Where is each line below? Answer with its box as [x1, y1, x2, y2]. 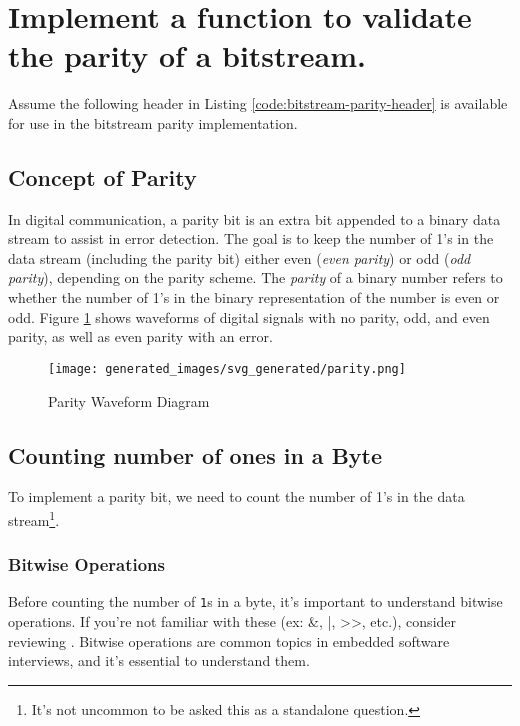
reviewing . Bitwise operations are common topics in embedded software [8, 630, 450, 651]
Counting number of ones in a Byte [8, 439, 383, 470]
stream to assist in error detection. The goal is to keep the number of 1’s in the [8, 228, 494, 249]
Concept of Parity [8, 161, 197, 192]
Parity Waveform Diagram [48, 390, 210, 411]
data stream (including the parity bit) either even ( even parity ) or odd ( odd [8, 247, 471, 268]
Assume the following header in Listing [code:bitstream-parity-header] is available [8, 93, 508, 114]
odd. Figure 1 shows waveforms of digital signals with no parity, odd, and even [8, 306, 490, 327]
